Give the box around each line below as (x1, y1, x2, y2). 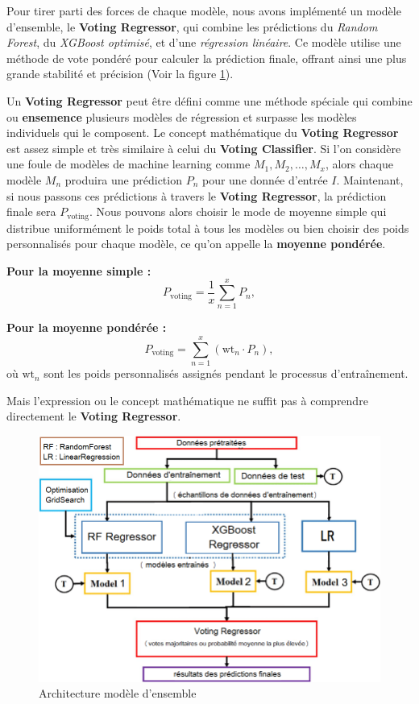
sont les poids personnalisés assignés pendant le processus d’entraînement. (44, 365, 409, 382)
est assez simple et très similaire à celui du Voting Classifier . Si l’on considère (6, 139, 401, 156)
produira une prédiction (64, 171, 182, 188)
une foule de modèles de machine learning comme (6, 155, 251, 172)
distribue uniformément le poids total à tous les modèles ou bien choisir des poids (6, 219, 409, 236)
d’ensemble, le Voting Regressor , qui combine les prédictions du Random (6, 18, 378, 35)
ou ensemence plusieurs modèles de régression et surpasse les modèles (6, 108, 357, 125)
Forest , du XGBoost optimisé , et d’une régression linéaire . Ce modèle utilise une (6, 34, 401, 51)
